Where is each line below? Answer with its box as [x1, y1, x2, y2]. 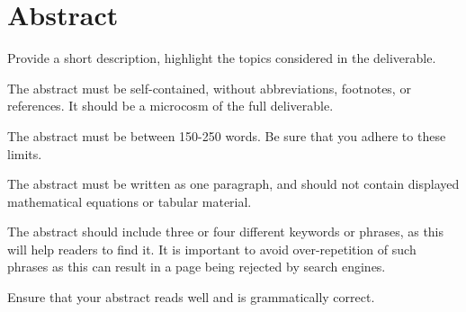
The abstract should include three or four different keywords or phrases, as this [7, 222, 444, 241]
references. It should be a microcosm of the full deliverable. [7, 96, 334, 115]
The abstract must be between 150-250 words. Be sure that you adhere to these [7, 126, 446, 145]
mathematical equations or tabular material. [7, 192, 252, 210]
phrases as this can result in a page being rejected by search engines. [7, 257, 386, 276]
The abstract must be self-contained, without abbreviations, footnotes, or [7, 78, 411, 97]
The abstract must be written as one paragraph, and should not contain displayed [7, 174, 460, 193]
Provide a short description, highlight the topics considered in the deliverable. [7, 49, 436, 67]
